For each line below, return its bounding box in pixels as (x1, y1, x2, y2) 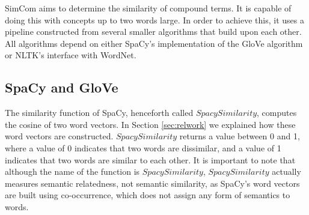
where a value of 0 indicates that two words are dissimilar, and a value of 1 (5, 141, 281, 154)
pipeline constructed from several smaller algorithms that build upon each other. (5, 25, 302, 38)
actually (272, 165, 301, 178)
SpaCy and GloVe (5, 78, 118, 97)
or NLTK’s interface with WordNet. (5, 49, 136, 61)
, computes (257, 106, 297, 119)
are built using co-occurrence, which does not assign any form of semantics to (5, 189, 290, 201)
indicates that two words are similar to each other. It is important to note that (5, 153, 296, 166)
